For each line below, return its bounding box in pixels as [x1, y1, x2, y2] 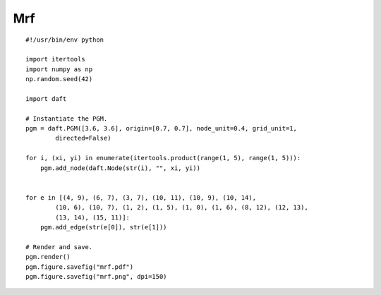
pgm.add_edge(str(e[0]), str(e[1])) [40, 223, 167, 231]
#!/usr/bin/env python [25, 35, 104, 44]
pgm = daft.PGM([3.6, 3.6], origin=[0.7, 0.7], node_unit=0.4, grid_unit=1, [25, 124, 298, 133]
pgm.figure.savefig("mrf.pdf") [25, 263, 134, 271]
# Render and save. [25, 243, 93, 251]
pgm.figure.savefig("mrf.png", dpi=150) [25, 272, 167, 280]
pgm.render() [25, 253, 71, 261]
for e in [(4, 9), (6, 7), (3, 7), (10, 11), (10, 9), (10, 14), [25, 193, 257, 201]
